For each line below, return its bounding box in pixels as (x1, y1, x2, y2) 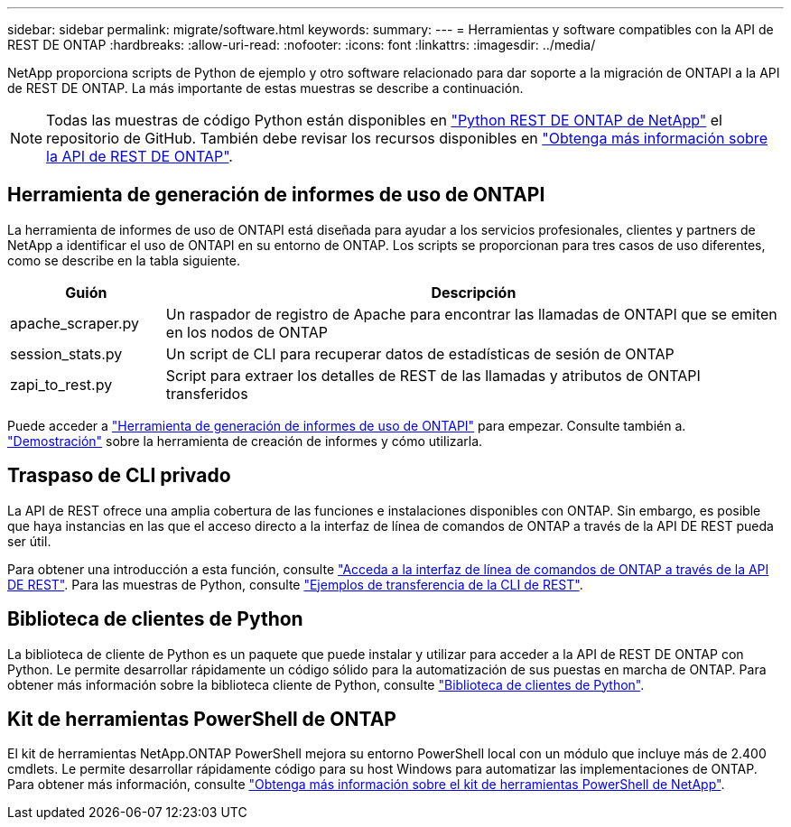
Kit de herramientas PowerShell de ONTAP (7, 707, 396, 730)
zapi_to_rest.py (10, 375, 113, 394)
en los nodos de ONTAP (165, 322, 329, 341)
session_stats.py (10, 344, 123, 363)
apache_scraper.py (10, 313, 139, 332)
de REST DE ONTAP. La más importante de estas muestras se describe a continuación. (7, 80, 524, 96)
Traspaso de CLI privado (7, 464, 231, 488)
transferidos (165, 384, 248, 403)
